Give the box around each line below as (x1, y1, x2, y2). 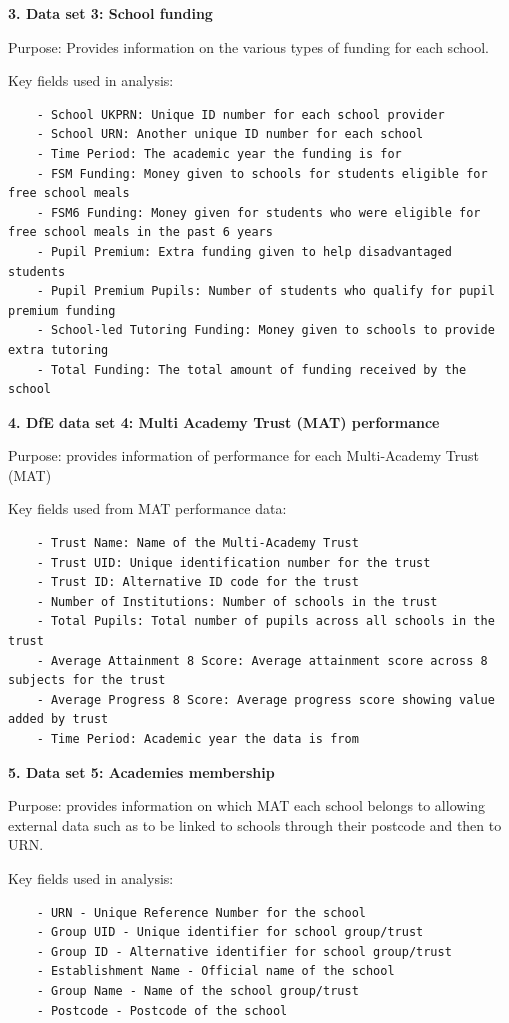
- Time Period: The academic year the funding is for (36, 146, 402, 161)
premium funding (8, 303, 116, 318)
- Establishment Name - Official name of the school (36, 964, 395, 979)
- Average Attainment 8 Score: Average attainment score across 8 (36, 653, 488, 668)
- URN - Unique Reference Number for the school (36, 905, 366, 920)
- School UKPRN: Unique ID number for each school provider (36, 107, 445, 122)
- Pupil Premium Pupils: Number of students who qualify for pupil (36, 284, 495, 299)
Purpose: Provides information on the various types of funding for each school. (8, 36, 489, 57)
